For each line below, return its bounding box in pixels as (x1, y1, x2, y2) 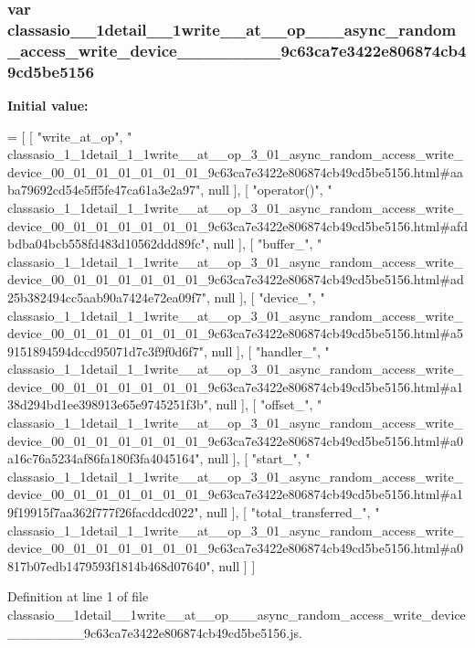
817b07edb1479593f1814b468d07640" (7, 556, 211, 575)
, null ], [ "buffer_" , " (205, 234, 322, 253)
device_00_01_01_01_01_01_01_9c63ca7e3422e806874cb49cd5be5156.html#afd (7, 216, 468, 235)
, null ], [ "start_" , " (199, 449, 311, 468)
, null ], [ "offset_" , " (207, 395, 322, 414)
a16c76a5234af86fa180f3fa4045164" (7, 449, 200, 468)
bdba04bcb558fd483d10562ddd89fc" (7, 234, 206, 253)
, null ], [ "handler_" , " (203, 341, 330, 360)
